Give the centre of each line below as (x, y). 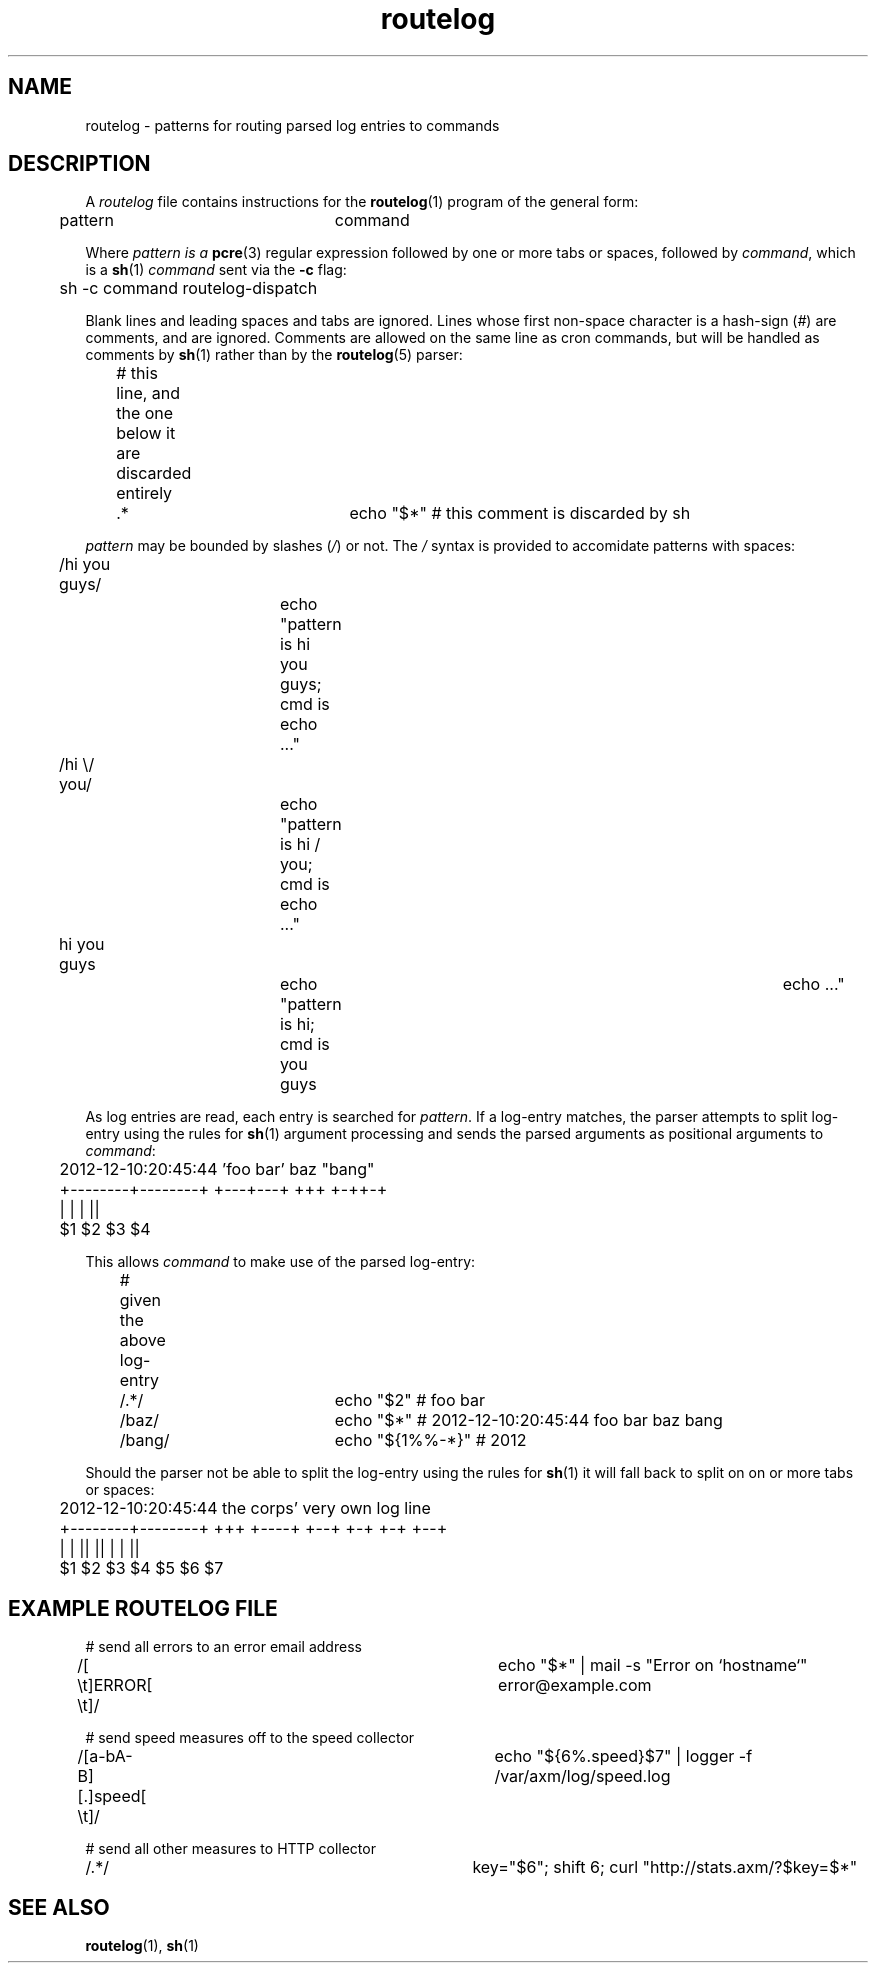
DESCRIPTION (79, 164)
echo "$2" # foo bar (409, 1400)
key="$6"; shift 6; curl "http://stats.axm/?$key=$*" (665, 1867)
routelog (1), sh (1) (142, 1946)
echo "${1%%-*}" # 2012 (430, 1440)
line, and (148, 393)
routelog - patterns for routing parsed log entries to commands (292, 125)
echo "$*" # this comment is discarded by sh (520, 513)
